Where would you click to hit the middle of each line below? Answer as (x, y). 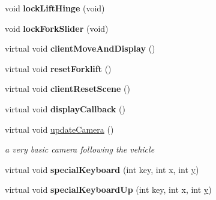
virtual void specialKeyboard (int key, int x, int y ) (102, 169)
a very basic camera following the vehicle (80, 149)
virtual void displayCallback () (65, 108)
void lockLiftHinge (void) (55, 8)
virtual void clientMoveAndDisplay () (80, 48)
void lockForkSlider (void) (57, 28)
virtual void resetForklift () (58, 68)
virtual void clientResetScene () (67, 89)
